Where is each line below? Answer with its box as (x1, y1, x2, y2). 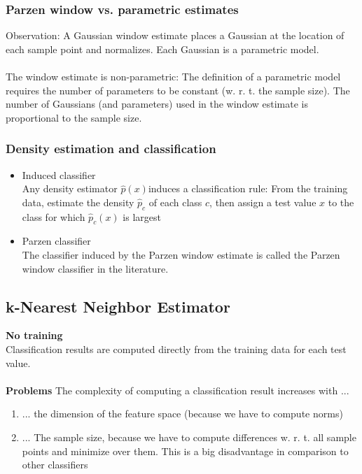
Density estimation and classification (6, 140, 216, 157)
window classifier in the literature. (22, 261, 169, 275)
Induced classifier (22, 167, 96, 182)
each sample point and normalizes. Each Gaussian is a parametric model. (6, 41, 319, 56)
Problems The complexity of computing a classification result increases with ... (6, 382, 349, 397)
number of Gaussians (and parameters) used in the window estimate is (6, 96, 309, 111)
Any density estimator (22, 181, 118, 196)
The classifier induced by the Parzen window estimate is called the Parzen (22, 247, 340, 261)
